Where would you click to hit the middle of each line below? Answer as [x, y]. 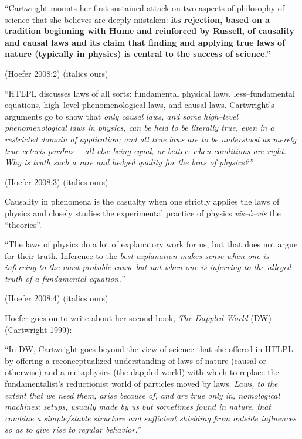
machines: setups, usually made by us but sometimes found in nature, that [138, 406]
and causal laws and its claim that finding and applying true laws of [145, 42]
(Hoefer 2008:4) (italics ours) [57, 298]
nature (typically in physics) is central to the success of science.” [138, 54]
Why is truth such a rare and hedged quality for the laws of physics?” [129, 162]
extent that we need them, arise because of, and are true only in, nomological [142, 395]
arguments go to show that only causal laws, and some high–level [121, 116]
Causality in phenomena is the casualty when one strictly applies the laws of [142, 201]
